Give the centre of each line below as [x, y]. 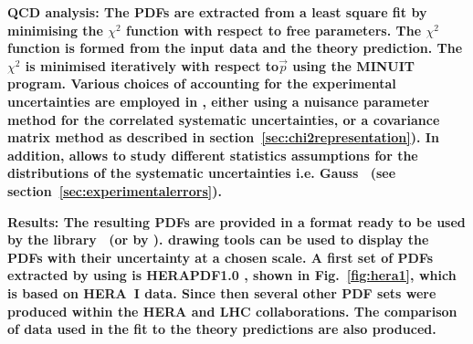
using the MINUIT [354, 65]
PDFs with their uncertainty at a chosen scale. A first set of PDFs [221, 257]
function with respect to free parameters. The [274, 30]
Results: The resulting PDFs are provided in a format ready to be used [236, 221]
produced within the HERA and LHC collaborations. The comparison [232, 311]
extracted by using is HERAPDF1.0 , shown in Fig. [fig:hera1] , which [232, 275]
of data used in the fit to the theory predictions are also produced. [222, 329]
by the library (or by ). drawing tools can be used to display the [218, 240]
